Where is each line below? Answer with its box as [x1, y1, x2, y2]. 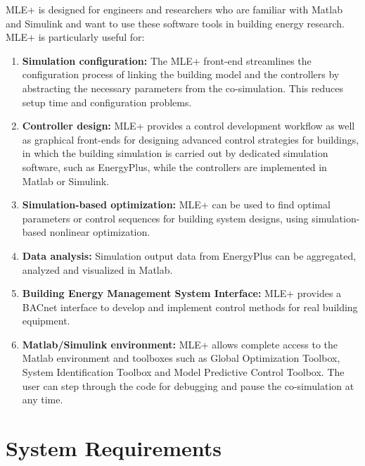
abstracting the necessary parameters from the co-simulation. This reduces [22, 80, 343, 95]
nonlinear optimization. [49, 225, 151, 239]
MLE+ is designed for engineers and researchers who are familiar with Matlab [6, 2, 342, 16]
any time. [22, 392, 63, 407]
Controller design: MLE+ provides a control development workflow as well [22, 118, 355, 133]
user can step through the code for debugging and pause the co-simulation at [22, 378, 354, 393]
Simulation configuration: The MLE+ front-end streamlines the [22, 53, 312, 68]
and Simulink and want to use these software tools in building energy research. [6, 15, 345, 30]
